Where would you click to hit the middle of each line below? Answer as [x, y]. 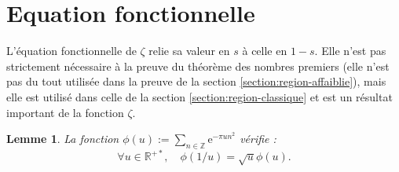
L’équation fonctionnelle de [71, 51]
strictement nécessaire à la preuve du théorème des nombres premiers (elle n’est [198, 66]
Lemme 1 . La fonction [63, 139]
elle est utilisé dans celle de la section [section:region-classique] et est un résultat [199, 96]
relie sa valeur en [189, 51]
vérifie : [258, 139]
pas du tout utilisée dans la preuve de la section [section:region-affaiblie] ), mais [196, 81]
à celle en [265, 51]
